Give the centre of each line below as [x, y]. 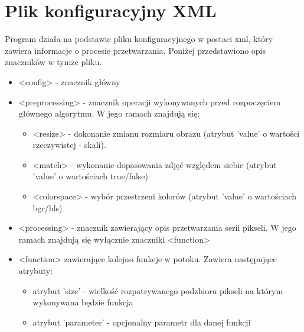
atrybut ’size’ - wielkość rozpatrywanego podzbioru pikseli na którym [158, 290]
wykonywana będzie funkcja [83, 302]
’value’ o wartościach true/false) [91, 176]
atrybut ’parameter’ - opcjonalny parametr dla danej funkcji [142, 322]
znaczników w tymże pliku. [53, 62]
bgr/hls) [48, 207]
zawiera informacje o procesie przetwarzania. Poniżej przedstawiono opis [135, 50]
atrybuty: [36, 271]
